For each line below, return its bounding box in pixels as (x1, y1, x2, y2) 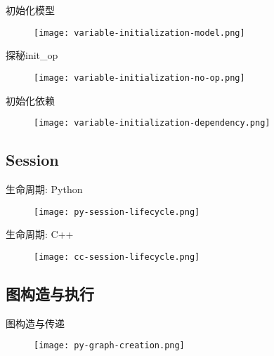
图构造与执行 (6, 282, 94, 304)
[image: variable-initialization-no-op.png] (34, 72, 245, 83)
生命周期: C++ (6, 227, 74, 242)
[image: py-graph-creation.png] (34, 341, 185, 351)
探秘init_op (6, 48, 58, 62)
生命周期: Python (6, 181, 83, 196)
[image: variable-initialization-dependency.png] (34, 118, 270, 128)
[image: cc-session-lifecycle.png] (34, 251, 200, 262)
